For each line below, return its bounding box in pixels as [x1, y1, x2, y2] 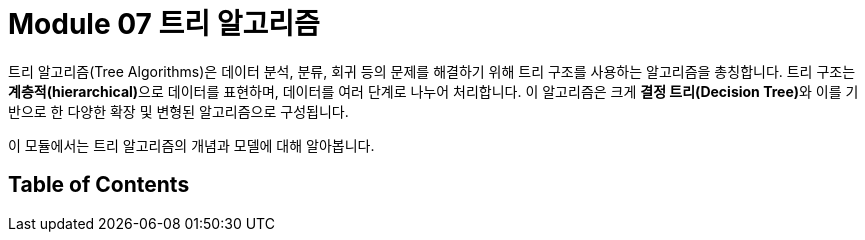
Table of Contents [8, 172, 190, 198]
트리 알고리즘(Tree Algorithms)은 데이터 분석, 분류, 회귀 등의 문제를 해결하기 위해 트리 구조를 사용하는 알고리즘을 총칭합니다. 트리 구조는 [8, 62, 856, 80]
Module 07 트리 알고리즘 [8, 7, 320, 41]
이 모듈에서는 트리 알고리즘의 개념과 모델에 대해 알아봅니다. [8, 136, 375, 154]
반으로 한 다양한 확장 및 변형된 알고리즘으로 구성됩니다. [8, 102, 349, 120]
